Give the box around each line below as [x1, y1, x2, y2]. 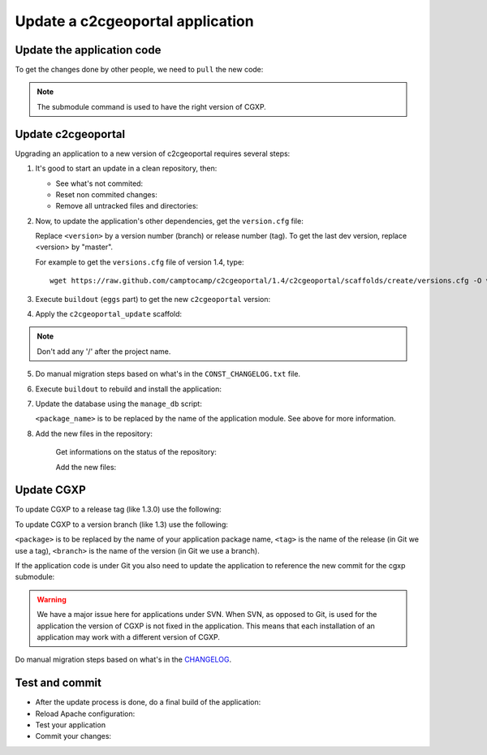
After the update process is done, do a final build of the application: [35, 697, 261, 707]
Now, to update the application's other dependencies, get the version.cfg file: [35, 216, 304, 226]
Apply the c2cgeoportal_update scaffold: [35, 309, 183, 319]
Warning [37, 594, 67, 604]
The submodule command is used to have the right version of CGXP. [37, 101, 267, 111]
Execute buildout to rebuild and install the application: [35, 384, 222, 394]
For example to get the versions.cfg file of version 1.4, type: [35, 257, 244, 267]
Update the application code [15, 43, 162, 57]
